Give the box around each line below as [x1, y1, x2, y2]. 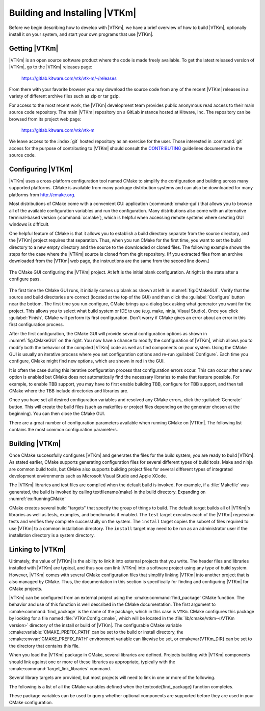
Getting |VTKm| [9, 44, 59, 53]
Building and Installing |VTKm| [9, 7, 137, 18]
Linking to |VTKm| [9, 545, 66, 553]
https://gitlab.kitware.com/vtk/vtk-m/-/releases [21, 75, 117, 81]
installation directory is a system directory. [9, 533, 95, 538]
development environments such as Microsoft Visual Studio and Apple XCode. [9, 473, 167, 479]
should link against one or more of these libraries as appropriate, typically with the [9, 659, 176, 665]
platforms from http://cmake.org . [9, 192, 76, 198]
